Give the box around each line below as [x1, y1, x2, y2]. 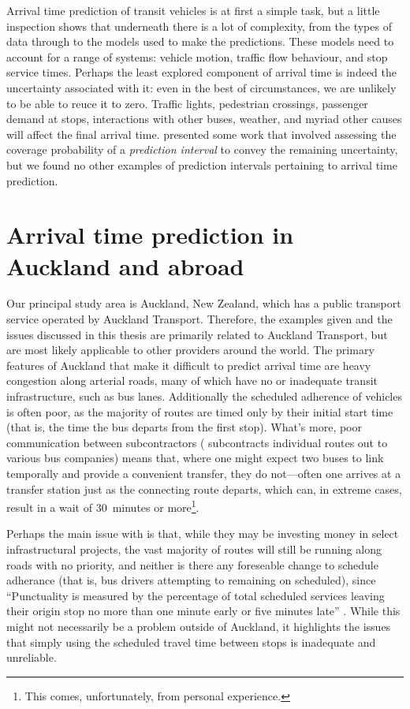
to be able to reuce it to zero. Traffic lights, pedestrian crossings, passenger [6, 95, 368, 111]
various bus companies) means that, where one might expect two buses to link [6, 450, 384, 466]
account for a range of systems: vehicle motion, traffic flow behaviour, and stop [6, 48, 388, 65]
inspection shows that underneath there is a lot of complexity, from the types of [6, 17, 392, 34]
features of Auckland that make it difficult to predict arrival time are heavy [6, 356, 371, 373]
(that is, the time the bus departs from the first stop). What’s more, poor [6, 419, 362, 435]
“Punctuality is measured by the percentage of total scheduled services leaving [6, 587, 385, 603]
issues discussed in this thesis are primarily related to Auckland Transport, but [6, 326, 388, 342]
